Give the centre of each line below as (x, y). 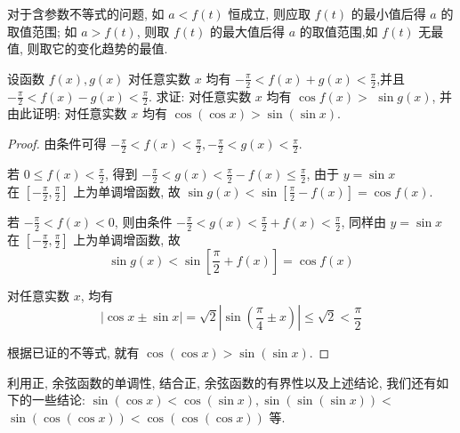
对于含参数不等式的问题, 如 (86, 13)
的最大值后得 (247, 31)
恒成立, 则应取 (269, 13)
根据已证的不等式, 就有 (73, 353)
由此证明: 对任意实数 (67, 113)
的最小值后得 (388, 13)
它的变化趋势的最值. (110, 48)
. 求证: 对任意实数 (200, 96)
